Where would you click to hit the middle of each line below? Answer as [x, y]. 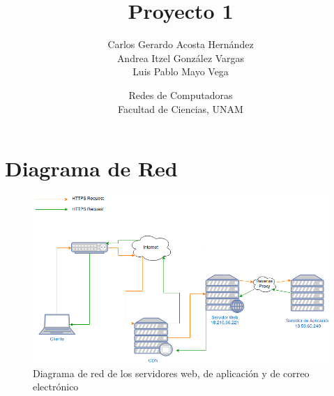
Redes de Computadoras [181, 94]
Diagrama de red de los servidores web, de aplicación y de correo [171, 373]
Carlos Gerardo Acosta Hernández [181, 44]
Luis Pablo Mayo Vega [181, 71]
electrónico [56, 387]
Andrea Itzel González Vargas [181, 58]
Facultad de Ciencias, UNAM [181, 108]
